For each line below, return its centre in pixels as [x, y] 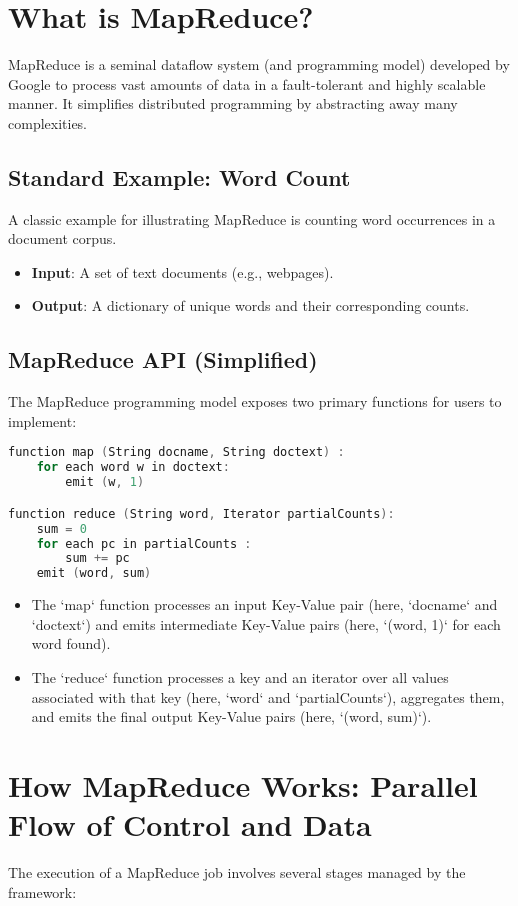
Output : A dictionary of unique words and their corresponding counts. [250, 305]
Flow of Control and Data [190, 824]
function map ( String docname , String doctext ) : [176, 452]
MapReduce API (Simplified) [163, 359]
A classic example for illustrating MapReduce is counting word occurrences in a [252, 218]
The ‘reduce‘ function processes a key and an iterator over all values [240, 676]
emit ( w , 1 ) [105, 482]
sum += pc [97, 558]
